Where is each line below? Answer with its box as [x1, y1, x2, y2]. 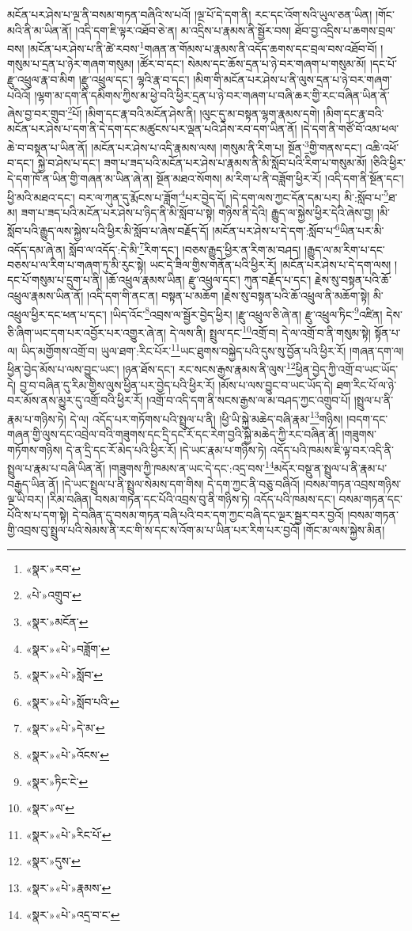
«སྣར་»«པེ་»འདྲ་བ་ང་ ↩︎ [25, 906, 120, 922]
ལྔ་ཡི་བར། [7, 491, 44, 507]
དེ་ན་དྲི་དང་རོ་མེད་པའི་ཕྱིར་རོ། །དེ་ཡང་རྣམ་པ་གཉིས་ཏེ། [66, 441, 266, 458]
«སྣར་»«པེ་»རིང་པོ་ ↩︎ [25, 826, 112, 842]
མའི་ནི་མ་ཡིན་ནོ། [7, 21, 72, 38]
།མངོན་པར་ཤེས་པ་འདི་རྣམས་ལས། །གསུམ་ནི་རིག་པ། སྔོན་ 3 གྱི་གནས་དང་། [91, 137, 362, 155]
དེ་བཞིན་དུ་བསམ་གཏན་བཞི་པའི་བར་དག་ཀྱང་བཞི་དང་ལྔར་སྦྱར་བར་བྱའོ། [72, 506, 344, 522]
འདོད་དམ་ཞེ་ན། [7, 241, 66, 257]
